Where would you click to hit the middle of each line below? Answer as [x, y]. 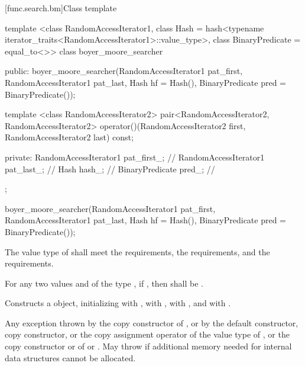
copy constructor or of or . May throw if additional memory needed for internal [148, 346]
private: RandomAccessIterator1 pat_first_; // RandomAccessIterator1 [135, 157]
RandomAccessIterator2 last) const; [69, 137]
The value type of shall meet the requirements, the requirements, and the [137, 251]
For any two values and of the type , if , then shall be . [104, 283]
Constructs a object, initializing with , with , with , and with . [118, 303]
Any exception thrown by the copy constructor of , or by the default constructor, [152, 322]
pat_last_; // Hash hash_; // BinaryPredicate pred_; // [110, 168]
